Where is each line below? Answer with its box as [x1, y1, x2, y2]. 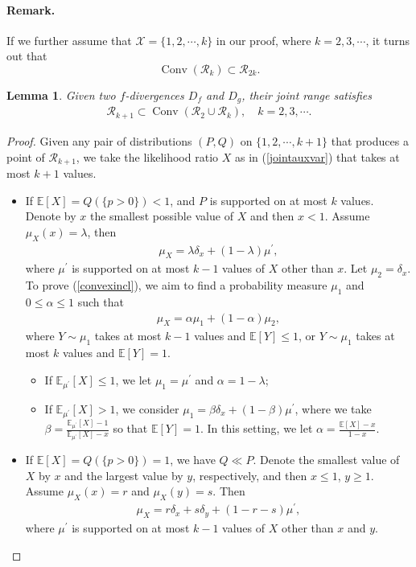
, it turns [365, 31, 410, 48]
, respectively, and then [192, 466, 307, 483]
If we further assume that [6, 31, 132, 48]
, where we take [294, 400, 372, 417]
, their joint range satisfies [241, 86, 372, 103]
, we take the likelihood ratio [76, 148, 219, 165]
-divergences [125, 86, 184, 103]
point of [6, 148, 45, 165]
